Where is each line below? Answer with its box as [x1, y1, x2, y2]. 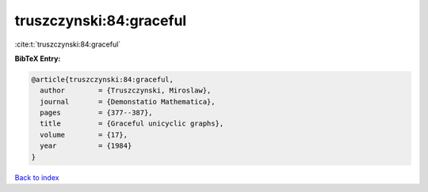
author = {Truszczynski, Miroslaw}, [40, 86, 212, 95]
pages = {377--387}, [40, 108, 154, 118]
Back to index [14, 172, 59, 182]
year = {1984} [40, 141, 132, 150]
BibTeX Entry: [14, 54, 61, 63]
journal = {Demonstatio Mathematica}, [40, 97, 216, 106]
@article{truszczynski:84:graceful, [31, 75, 174, 84]
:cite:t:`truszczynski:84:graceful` [14, 40, 121, 49]
